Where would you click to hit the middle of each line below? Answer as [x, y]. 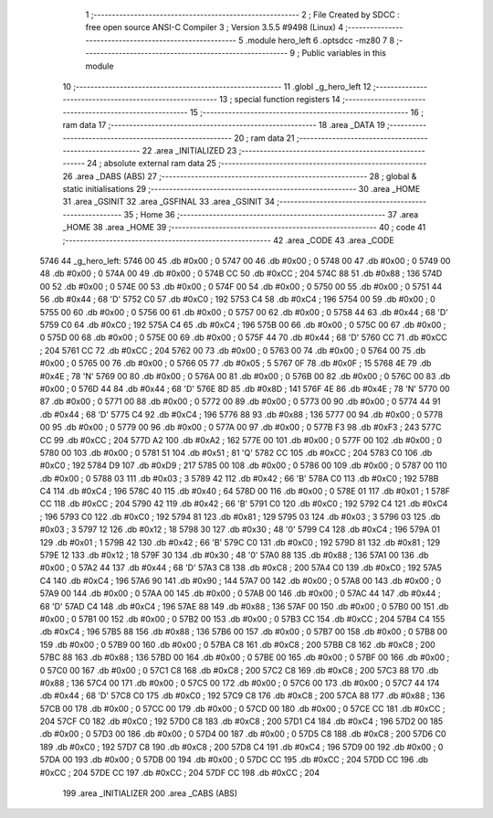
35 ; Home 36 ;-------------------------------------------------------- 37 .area [271, 214]
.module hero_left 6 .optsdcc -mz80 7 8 [320, 40]
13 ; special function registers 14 [280, 100]
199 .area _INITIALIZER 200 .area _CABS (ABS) [150, 793]
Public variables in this [344, 53]
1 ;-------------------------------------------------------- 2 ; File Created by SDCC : [243, 15]
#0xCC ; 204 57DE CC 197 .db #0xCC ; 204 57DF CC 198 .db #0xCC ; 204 [179, 772]
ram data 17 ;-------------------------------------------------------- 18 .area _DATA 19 [224, 125]
